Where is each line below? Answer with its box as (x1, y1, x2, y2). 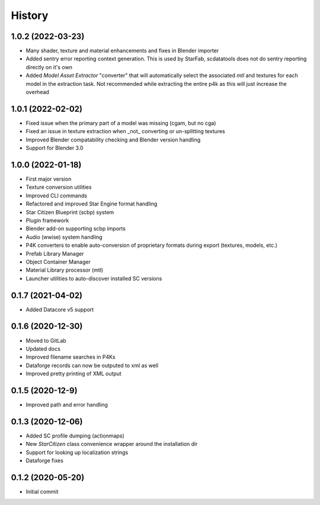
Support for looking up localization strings (25, 449, 129, 456)
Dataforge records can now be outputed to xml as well (25, 362, 159, 369)
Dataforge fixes (25, 457, 63, 464)
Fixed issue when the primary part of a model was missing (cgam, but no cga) (25, 119, 216, 127)
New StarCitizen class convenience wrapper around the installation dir (25, 440, 198, 448)
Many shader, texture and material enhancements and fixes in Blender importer (25, 47, 219, 54)
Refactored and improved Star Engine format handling (25, 200, 158, 207)
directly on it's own (25, 63, 72, 70)
